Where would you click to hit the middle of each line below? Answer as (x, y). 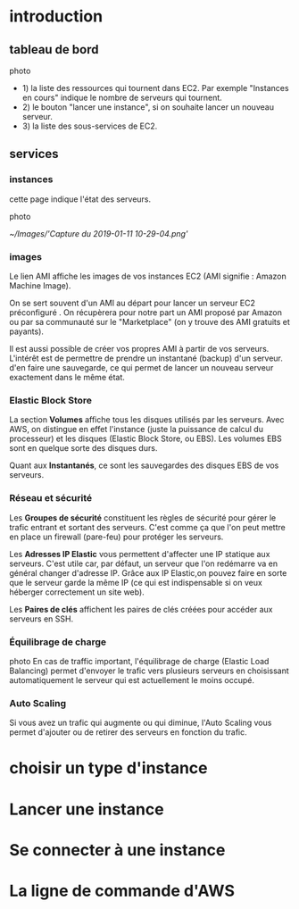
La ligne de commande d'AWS (122, 891)
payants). (27, 331)
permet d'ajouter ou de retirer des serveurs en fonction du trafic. (128, 732)
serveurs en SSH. (42, 619)
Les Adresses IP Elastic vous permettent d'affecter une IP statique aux (140, 554)
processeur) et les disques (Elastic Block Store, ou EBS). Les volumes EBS (146, 438)
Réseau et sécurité (50, 498)
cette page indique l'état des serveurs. (80, 199)
